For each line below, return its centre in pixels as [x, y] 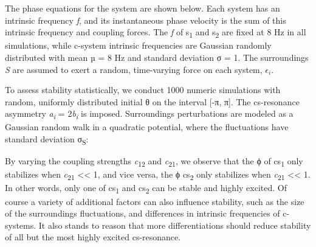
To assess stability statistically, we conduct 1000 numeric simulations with [143, 90]
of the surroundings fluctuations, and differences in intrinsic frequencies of [143, 213]
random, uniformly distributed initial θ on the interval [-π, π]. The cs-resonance [152, 101]
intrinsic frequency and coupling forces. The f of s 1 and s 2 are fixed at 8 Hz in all [156, 33]
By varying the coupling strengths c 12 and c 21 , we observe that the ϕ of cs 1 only [154, 162]
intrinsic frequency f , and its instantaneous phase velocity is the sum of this [146, 20]
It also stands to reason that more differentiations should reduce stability [175, 225]
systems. [21, 225]
